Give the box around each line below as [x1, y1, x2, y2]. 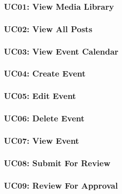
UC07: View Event [4, 134, 79, 146]
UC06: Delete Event [4, 112, 85, 124]
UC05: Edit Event [4, 90, 76, 102]
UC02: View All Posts [4, 22, 93, 35]
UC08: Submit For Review [4, 156, 111, 169]
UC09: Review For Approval [4, 179, 118, 191]
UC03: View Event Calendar [4, 45, 119, 57]
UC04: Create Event [4, 67, 86, 79]
